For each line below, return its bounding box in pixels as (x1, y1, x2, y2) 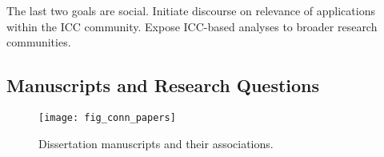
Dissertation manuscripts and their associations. (38, 135, 274, 151)
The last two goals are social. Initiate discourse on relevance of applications (6, 2, 375, 18)
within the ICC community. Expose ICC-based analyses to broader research (6, 18, 378, 34)
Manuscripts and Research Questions (6, 73, 320, 98)
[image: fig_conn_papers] (38, 111, 176, 123)
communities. (6, 34, 71, 50)
